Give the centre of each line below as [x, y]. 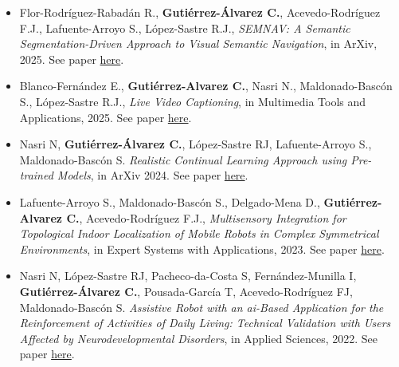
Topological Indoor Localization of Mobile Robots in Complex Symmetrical [199, 233]
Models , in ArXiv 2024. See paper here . [153, 175]
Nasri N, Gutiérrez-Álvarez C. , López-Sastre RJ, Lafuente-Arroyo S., [196, 144]
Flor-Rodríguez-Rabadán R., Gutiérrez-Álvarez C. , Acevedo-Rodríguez [200, 12]
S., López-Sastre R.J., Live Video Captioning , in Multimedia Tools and [193, 101]
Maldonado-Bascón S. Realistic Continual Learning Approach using [183, 159]
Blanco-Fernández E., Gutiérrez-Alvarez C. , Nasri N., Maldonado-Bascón [206, 86]
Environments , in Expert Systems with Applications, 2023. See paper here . [202, 249]
